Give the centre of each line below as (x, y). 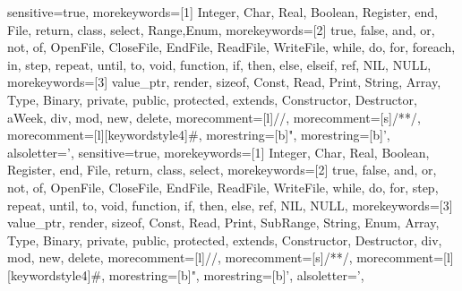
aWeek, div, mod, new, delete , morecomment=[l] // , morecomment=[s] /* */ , (214, 117)
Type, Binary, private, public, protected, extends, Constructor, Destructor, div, (225, 240)
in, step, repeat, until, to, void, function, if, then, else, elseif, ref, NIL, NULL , (219, 64)
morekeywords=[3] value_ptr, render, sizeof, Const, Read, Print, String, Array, (224, 82)
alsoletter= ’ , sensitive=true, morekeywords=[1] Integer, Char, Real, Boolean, (218, 152)
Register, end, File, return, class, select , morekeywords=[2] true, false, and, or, (222, 170)
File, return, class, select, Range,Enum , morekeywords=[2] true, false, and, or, (221, 29)
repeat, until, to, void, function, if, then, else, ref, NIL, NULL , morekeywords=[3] (230, 205)
